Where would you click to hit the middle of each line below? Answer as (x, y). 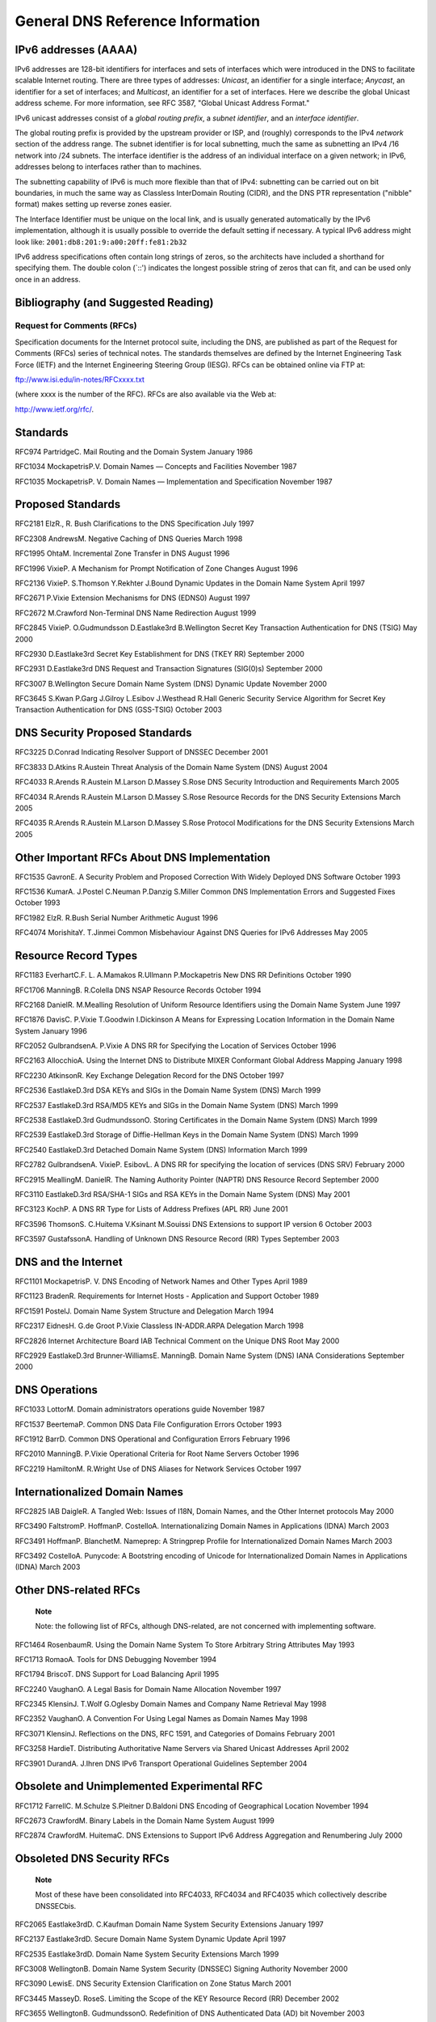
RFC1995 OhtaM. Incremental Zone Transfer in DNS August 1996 (122, 553)
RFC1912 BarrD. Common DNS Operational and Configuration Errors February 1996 (153, 1439)
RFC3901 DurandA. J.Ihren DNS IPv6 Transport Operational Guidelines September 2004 (161, 1763)
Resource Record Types (76, 956)
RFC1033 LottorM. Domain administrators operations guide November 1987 (140, 1409)
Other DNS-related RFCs (78, 1591)
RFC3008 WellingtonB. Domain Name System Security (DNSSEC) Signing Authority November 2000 (181, 1969)
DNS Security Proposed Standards (104, 733)
